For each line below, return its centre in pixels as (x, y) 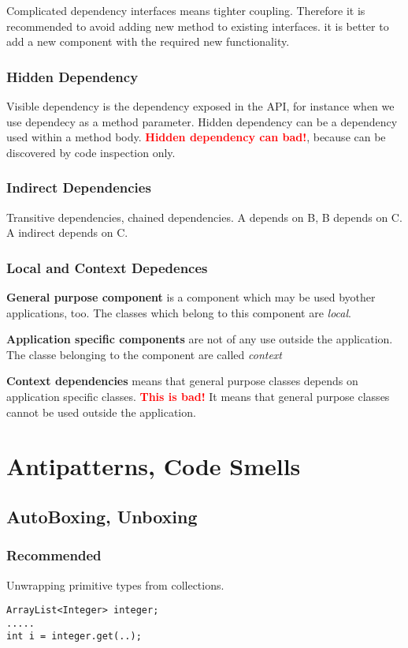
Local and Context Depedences (107, 267)
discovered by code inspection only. (91, 152)
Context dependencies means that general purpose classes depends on (182, 381)
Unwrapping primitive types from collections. (115, 584)
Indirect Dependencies (79, 187)
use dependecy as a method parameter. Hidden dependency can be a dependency (202, 121)
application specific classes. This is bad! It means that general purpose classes (198, 396)
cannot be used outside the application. (101, 412)
